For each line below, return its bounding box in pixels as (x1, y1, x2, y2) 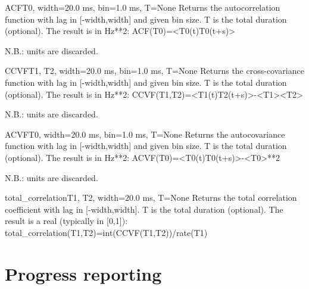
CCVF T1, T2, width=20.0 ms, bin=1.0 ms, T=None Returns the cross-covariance (5, 64, 304, 77)
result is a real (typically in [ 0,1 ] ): (5, 215, 128, 227)
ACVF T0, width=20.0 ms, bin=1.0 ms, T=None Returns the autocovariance (5, 128, 285, 140)
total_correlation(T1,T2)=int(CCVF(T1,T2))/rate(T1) (5, 226, 208, 238)
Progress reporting (5, 261, 162, 285)
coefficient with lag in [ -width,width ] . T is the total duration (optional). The (5, 203, 283, 215)
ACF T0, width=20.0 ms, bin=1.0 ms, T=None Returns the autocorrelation (5, 1, 280, 13)
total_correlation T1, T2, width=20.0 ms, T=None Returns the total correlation (5, 191, 297, 204)
